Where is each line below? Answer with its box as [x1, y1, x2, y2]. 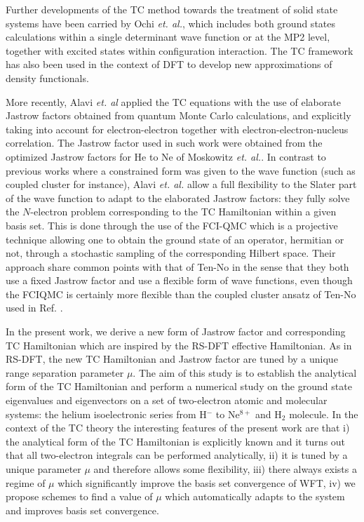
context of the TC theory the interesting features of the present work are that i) [6, 420, 350, 435]
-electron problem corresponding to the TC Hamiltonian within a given [30, 204, 337, 219]
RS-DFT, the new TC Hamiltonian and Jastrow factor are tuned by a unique [6, 352, 338, 366]
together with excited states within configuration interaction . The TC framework [6, 43, 353, 58]
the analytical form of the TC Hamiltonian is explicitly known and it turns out [6, 434, 346, 448]
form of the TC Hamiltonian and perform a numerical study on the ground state [6, 379, 352, 394]
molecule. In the [289, 406, 358, 421]
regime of [6, 475, 46, 490]
